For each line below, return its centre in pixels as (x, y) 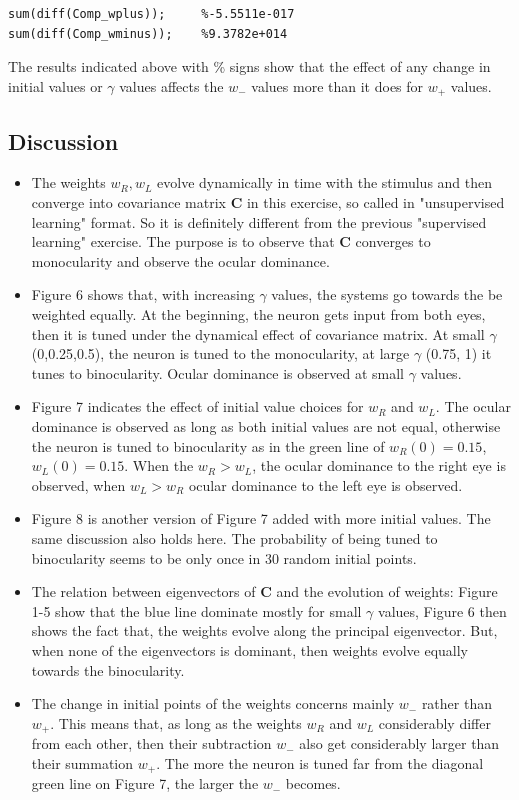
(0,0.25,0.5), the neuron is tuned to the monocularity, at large (220, 353)
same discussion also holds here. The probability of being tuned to (234, 537)
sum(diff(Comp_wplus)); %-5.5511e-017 (151, 14)
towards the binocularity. (108, 669)
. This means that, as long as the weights (176, 722)
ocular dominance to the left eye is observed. (325, 484)
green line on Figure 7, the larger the (145, 783)
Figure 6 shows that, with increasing (143, 294)
